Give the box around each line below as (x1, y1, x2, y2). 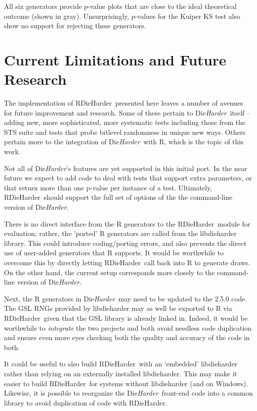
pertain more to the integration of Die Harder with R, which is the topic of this (4, 136, 244, 147)
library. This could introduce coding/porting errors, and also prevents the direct (4, 237, 247, 248)
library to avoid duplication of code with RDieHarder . (4, 397, 168, 408)
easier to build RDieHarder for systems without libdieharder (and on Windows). (4, 378, 248, 388)
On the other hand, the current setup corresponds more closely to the (4, 267, 215, 277)
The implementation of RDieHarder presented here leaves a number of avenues (4, 98, 243, 108)
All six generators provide (4, 1, 82, 11)
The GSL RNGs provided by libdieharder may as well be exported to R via (4, 303, 232, 313)
